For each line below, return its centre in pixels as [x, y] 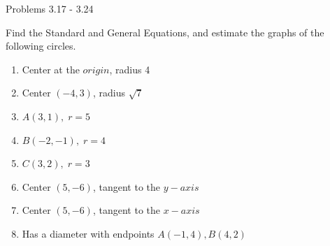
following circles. [41, 46]
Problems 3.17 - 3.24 [50, 8]
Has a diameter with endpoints [88, 233]
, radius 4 [130, 69]
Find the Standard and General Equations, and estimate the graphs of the [165, 32]
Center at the [51, 69]
